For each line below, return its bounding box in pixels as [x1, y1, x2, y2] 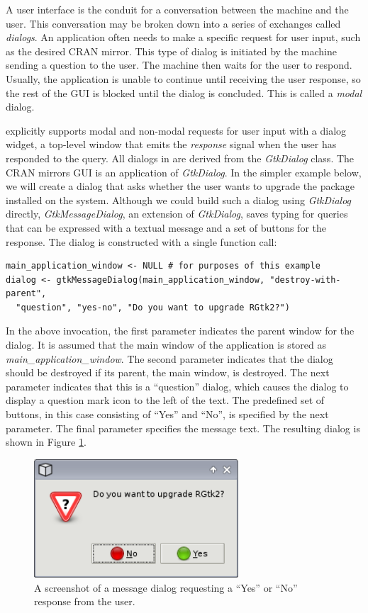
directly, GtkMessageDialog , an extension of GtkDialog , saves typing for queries [6, 206, 348, 221]
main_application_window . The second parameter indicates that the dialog [6, 351, 333, 366]
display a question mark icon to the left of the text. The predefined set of [6, 393, 325, 407]
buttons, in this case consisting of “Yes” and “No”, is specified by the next [6, 407, 329, 422]
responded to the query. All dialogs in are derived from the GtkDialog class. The [6, 150, 355, 165]
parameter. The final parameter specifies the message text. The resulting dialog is [6, 420, 360, 435]
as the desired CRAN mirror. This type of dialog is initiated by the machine [6, 43, 337, 58]
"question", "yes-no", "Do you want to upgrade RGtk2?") [16, 302, 290, 313]
